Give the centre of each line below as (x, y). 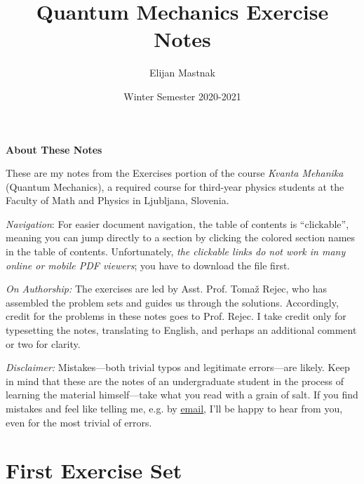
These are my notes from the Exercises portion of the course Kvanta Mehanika (175, 173)
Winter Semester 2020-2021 (182, 96)
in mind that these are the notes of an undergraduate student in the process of (175, 381)
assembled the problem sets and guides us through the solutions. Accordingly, (172, 302)
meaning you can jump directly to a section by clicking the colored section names (181, 237)
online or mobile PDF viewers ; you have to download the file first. (148, 265)
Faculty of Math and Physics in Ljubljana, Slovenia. (117, 200)
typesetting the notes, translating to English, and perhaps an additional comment (181, 330)
